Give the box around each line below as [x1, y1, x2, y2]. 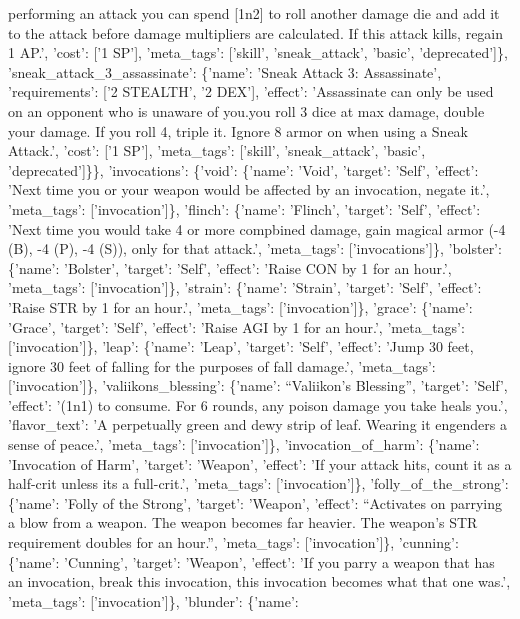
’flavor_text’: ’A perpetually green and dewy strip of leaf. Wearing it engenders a [8, 414, 507, 435]
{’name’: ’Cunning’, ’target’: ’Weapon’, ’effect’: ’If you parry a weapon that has [8, 551, 495, 572]
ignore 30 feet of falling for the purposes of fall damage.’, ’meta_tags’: [8, 355, 436, 376]
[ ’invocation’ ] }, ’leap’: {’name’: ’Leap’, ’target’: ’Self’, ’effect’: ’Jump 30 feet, [8, 336, 474, 357]
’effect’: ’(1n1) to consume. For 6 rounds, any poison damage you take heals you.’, [8, 394, 508, 415]
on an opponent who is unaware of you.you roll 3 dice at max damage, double [8, 100, 485, 121]
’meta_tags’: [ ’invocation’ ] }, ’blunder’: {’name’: [8, 590, 299, 611]
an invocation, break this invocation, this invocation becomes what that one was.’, [8, 571, 511, 592]
